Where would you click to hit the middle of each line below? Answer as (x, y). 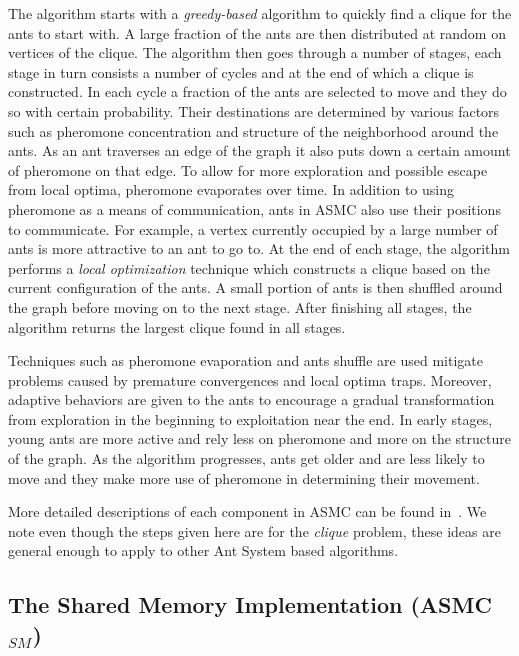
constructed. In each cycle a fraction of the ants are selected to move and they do (257, 91)
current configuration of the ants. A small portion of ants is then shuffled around (255, 287)
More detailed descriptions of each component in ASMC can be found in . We (247, 511)
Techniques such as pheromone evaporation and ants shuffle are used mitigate (245, 360)
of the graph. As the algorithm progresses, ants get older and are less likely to (246, 458)
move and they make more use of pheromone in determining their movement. (244, 477)
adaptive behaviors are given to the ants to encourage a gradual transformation (251, 399)
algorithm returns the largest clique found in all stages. (177, 326)
